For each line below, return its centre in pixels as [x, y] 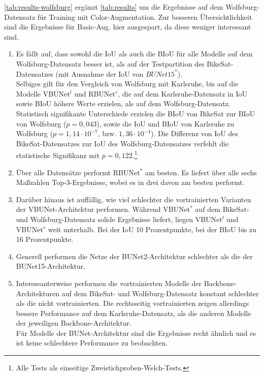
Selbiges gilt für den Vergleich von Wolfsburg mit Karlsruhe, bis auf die [127, 84]
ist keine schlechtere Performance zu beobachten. [92, 343]
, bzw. [107, 133]
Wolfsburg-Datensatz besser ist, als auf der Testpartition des [110, 63]
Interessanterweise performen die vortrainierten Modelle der [109, 283]
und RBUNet [95, 93]
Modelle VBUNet [43, 93]
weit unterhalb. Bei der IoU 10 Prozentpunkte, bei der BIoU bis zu [152, 229]
